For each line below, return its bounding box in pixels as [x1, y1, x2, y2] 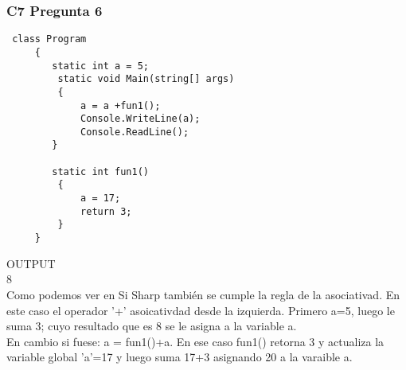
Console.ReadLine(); [80, 126, 189, 138]
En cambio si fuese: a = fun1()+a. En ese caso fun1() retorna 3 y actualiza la [6, 333, 385, 349]
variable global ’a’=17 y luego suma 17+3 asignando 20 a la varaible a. [6, 349, 353, 365]
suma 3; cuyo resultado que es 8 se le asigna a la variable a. [6, 317, 297, 334]
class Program [12, 33, 87, 45]
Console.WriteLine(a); [80, 113, 201, 125]
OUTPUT [6, 255, 56, 271]
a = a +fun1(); [80, 99, 161, 111]
